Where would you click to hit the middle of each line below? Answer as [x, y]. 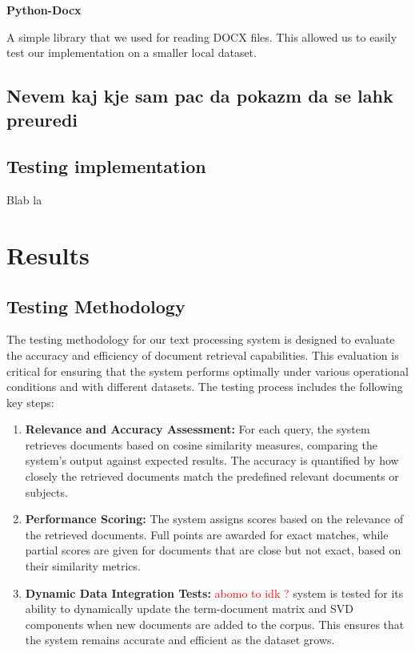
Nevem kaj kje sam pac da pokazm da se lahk [200, 96]
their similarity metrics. [83, 566]
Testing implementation [106, 166]
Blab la [24, 200]
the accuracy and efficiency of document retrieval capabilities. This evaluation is [203, 355]
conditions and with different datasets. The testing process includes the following [205, 387]
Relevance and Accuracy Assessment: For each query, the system [198, 429]
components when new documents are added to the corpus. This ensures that [215, 624]
